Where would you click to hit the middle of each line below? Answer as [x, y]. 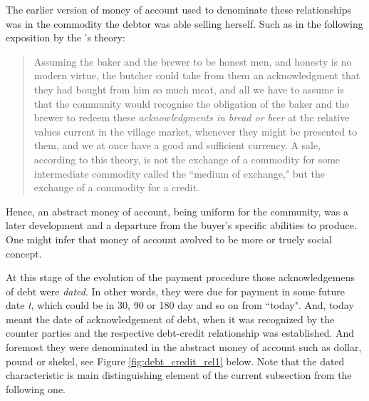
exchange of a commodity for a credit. [117, 187]
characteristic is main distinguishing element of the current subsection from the [179, 375]
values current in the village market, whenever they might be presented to [196, 131]
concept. [24, 253]
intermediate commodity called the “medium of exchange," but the [179, 173]
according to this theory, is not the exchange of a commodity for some [187, 159]
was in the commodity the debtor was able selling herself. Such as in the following [184, 23]
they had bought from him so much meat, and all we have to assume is [189, 89]
